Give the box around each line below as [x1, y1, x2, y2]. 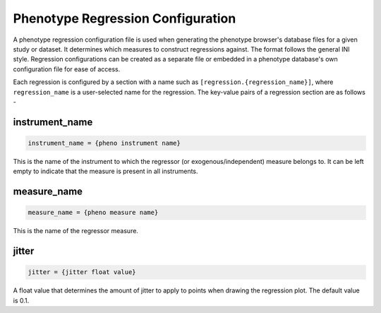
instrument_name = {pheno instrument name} [28, 138, 181, 147]
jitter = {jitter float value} [28, 268, 137, 276]
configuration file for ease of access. [13, 64, 121, 73]
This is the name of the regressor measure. [13, 227, 139, 235]
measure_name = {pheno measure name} [28, 208, 159, 217]
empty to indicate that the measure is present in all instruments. [13, 167, 198, 176]
